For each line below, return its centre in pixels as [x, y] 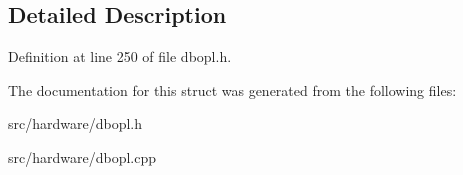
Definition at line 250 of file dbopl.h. [120, 56]
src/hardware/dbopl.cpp [82, 156]
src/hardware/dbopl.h [75, 123]
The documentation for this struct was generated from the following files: [232, 89]
